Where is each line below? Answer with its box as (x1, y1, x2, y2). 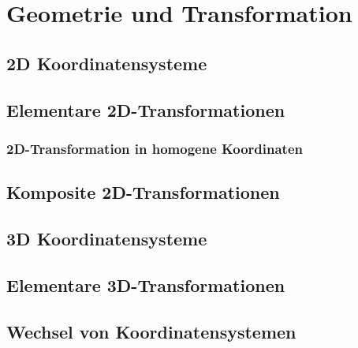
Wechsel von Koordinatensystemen (6, 319, 296, 343)
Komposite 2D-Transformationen (6, 180, 280, 204)
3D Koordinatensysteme (6, 226, 207, 250)
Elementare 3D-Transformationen (6, 272, 285, 297)
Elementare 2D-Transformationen (6, 97, 285, 122)
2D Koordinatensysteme (6, 51, 207, 75)
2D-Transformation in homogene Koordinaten (6, 138, 303, 158)
